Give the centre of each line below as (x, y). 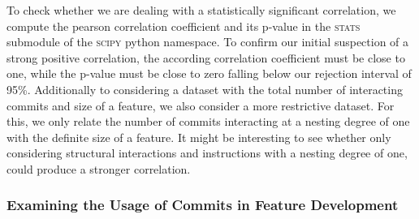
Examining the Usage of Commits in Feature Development (203, 205)
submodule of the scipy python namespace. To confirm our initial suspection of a (208, 42)
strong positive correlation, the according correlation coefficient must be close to (206, 57)
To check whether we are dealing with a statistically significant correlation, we (201, 10)
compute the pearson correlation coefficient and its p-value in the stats (184, 26)
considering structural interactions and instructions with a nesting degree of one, (207, 153)
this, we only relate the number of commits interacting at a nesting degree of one (208, 121)
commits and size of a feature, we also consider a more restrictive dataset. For (201, 105)
